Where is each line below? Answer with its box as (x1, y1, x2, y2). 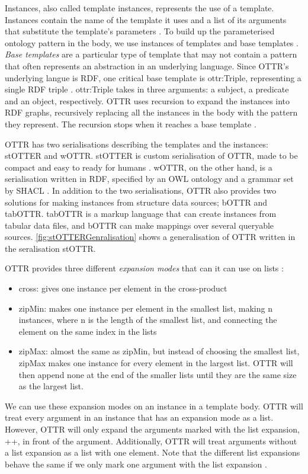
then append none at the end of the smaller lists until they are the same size (18, 368, 297, 380)
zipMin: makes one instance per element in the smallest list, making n (18, 302, 272, 314)
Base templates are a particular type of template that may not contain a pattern (5, 48, 297, 60)
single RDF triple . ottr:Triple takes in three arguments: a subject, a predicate (5, 83, 289, 95)
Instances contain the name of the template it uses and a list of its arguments (5, 13, 287, 25)
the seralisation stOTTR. (5, 242, 96, 254)
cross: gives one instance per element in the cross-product (18, 282, 227, 294)
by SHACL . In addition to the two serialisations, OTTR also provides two (5, 184, 277, 196)
